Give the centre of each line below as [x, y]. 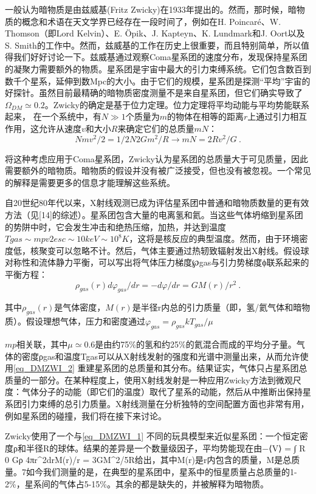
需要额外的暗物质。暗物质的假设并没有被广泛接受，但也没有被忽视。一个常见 [158, 170]
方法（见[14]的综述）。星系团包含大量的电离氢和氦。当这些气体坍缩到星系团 [154, 214]
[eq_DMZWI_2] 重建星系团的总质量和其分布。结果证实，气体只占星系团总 [160, 368]
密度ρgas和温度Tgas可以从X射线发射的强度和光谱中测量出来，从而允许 [161, 356]
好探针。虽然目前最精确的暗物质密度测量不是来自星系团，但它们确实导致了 [154, 93]
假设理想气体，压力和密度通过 [85, 321]
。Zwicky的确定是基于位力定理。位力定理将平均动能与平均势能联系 [177, 104]
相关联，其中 [42, 344]
